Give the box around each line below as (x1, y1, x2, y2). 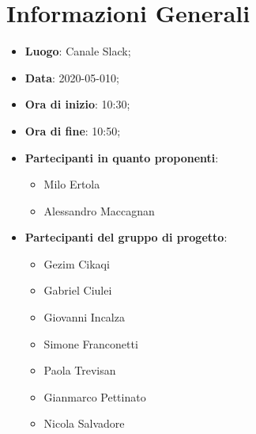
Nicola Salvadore (43, 415, 125, 432)
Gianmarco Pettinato (43, 388, 146, 405)
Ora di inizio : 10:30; (24, 96, 130, 112)
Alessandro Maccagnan (43, 202, 155, 219)
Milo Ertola (43, 176, 100, 192)
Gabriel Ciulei (43, 282, 112, 299)
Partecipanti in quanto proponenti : (24, 149, 219, 166)
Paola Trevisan (43, 362, 116, 379)
